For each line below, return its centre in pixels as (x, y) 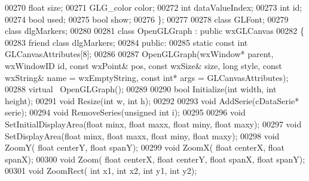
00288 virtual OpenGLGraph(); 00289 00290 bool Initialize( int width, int (141, 89)
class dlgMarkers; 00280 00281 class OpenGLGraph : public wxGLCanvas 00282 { (155, 31)
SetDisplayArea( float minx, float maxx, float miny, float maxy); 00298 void (142, 135)
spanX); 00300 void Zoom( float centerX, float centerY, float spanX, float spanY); (155, 159)
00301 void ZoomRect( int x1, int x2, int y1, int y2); (101, 171)
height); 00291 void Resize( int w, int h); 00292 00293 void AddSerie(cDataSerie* (152, 100)
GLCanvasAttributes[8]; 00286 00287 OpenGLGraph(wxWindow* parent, (139, 54)
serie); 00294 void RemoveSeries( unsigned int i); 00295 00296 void (125, 112)
